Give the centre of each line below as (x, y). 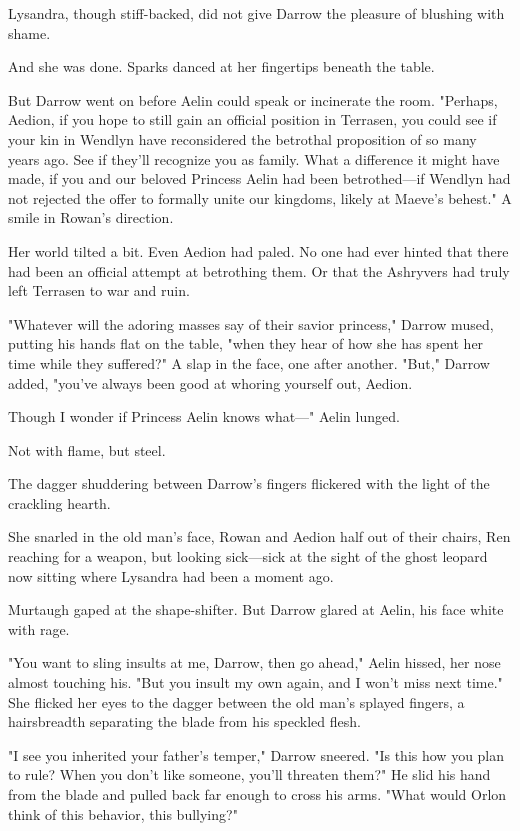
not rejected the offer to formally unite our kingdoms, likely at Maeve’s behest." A (260, 197)
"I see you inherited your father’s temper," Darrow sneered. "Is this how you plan (256, 754)
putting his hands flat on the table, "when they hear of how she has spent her (246, 343)
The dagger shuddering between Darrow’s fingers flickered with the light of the (249, 483)
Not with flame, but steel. (87, 449)
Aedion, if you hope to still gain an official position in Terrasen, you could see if (252, 119)
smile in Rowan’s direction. (91, 217)
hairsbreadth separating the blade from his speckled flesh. (184, 721)
